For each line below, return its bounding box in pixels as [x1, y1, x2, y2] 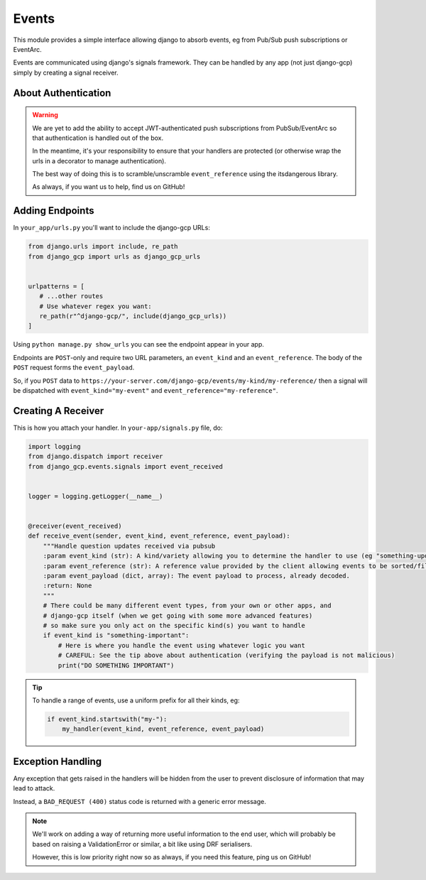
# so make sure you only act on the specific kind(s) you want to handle [43, 621, 305, 629]
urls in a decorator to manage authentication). [32, 156, 167, 165]
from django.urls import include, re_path [28, 242, 178, 251]
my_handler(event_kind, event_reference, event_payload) [62, 725, 265, 733]
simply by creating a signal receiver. [13, 68, 119, 77]
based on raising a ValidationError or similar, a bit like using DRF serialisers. [32, 840, 252, 848]
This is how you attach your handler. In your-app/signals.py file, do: [13, 423, 223, 432]
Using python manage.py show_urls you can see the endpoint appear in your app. [13, 340, 264, 349]
